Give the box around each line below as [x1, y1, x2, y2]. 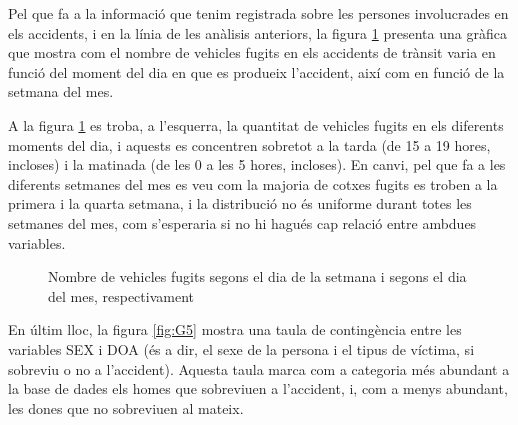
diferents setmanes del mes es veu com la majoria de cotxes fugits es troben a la [8, 173, 498, 194]
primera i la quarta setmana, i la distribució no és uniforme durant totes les [8, 193, 472, 214]
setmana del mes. [8, 81, 114, 102]
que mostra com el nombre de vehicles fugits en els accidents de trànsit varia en [8, 42, 496, 63]
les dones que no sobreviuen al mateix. [8, 397, 244, 418]
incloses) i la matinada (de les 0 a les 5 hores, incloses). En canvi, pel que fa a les [8, 154, 506, 175]
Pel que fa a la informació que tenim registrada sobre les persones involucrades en [8, 3, 509, 23]
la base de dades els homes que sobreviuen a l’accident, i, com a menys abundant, [8, 378, 508, 399]
